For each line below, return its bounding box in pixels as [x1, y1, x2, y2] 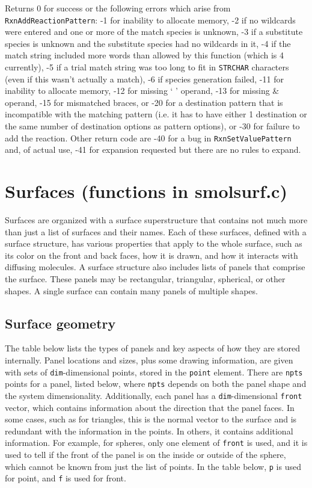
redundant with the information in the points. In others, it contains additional [5, 424, 293, 437]
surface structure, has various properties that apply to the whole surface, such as [5, 237, 302, 250]
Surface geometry [5, 313, 116, 332]
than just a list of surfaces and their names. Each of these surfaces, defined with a [5, 225, 307, 238]
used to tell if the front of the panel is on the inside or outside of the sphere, [5, 448, 286, 460]
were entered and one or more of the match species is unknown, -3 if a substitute [5, 25, 303, 38]
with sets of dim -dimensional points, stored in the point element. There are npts [5, 365, 303, 378]
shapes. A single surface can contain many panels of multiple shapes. [5, 284, 258, 297]
